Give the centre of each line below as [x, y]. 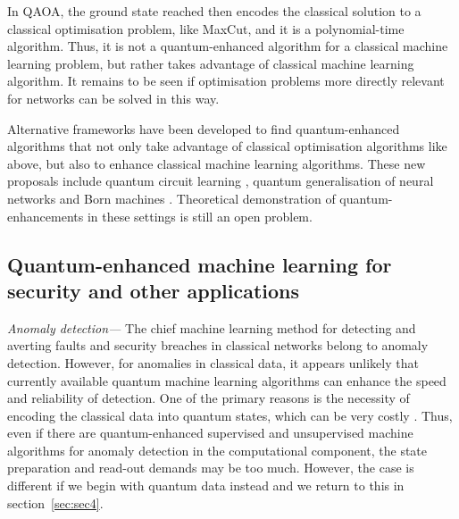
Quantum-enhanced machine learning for [200, 264]
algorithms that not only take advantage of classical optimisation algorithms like [227, 146]
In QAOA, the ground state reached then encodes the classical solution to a [214, 11]
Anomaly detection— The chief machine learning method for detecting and [212, 327]
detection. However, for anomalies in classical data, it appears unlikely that [213, 362]
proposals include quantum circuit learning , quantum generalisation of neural [221, 181]
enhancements [46, 216]
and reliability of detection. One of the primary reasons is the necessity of [209, 398]
